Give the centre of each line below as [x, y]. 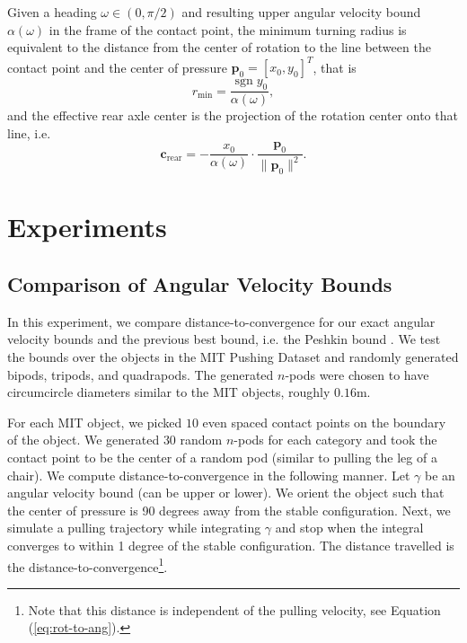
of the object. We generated [84, 440]
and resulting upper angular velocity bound [301, 12]
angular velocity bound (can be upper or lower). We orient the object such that [226, 493]
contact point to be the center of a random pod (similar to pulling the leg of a [222, 457]
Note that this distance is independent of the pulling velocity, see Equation [234, 609]
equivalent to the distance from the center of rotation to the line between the [219, 47]
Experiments [87, 227]
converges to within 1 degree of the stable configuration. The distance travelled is [231, 545]
